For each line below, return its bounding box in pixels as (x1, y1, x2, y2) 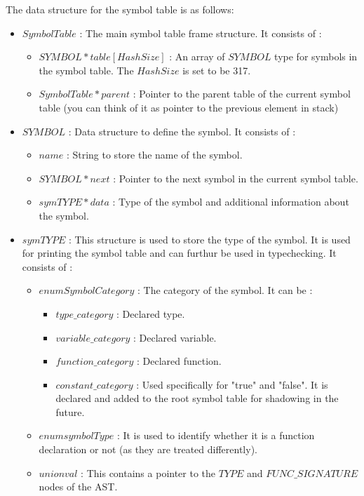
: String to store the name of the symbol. (66, 147, 243, 162)
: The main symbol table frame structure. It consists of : (79, 25, 322, 40)
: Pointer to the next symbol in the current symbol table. (113, 170, 358, 185)
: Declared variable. (133, 330, 217, 344)
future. (55, 404, 85, 419)
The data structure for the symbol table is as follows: (6, 2, 234, 16)
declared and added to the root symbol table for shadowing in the (55, 391, 339, 405)
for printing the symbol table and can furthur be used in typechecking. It (22, 246, 337, 260)
